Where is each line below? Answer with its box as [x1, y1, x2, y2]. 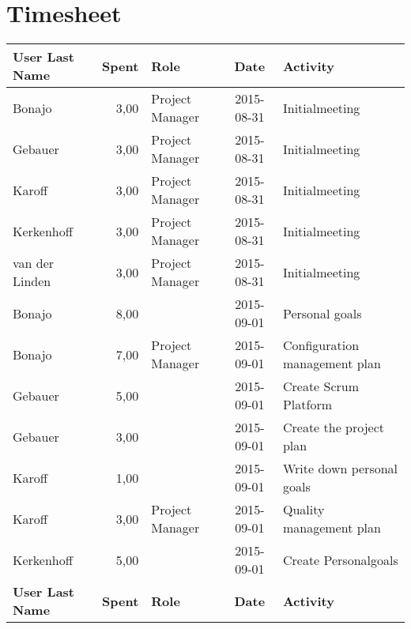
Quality [282, 500, 325, 519]
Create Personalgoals [282, 550, 398, 569]
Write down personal [282, 459, 398, 478]
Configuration [282, 336, 360, 355]
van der [13, 254, 55, 273]
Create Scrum [282, 377, 360, 396]
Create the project [282, 418, 385, 437]
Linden [13, 272, 51, 291]
